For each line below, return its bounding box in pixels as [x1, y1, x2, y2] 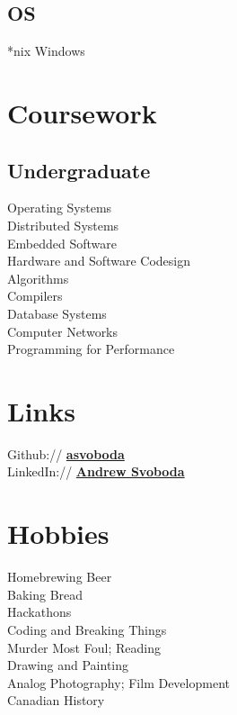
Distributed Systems [7, 215, 119, 234]
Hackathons [7, 602, 72, 621]
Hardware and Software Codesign [7, 251, 190, 270]
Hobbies [7, 515, 110, 552]
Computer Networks [7, 321, 118, 340]
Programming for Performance [7, 339, 175, 358]
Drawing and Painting [7, 656, 129, 674]
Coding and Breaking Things [7, 620, 167, 638]
